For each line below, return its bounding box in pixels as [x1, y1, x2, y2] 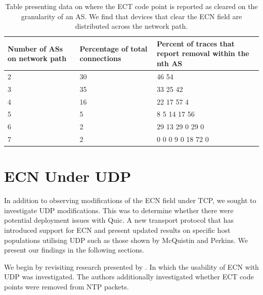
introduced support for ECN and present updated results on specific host [4, 225, 231, 235]
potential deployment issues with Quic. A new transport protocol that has [4, 215, 234, 225]
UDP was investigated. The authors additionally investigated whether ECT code [4, 271, 254, 282]
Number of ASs [8, 43, 63, 54]
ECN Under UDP [4, 166, 131, 186]
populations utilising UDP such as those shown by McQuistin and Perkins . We [4, 234, 248, 245]
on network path [8, 53, 67, 64]
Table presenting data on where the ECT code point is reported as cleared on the [5, 1, 258, 11]
